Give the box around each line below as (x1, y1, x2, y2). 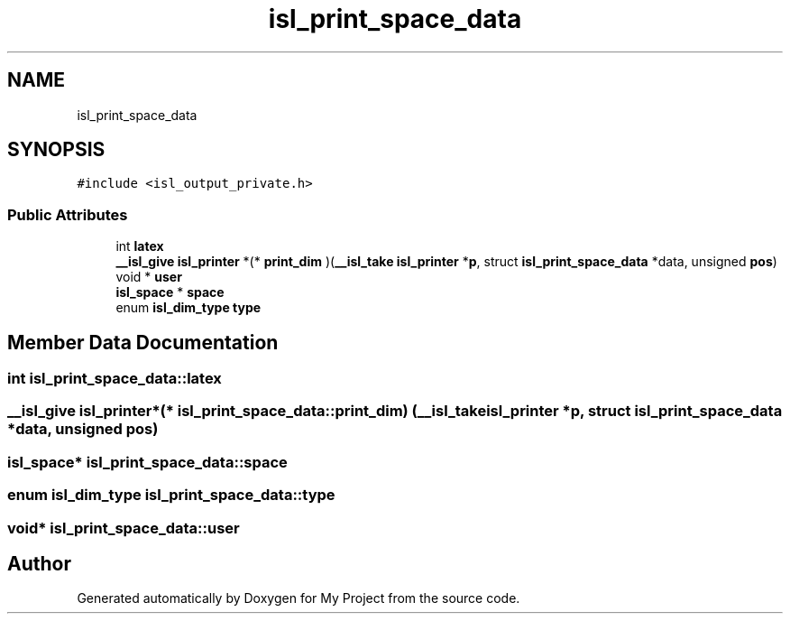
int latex (115, 238, 164, 255)
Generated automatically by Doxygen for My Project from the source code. (77, 590, 520, 607)
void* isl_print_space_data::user (7, 518, 240, 537)
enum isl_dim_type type (115, 300, 262, 316)
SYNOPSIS (7, 138, 106, 162)
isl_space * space (115, 284, 225, 301)
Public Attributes (7, 205, 128, 224)
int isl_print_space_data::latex (7, 369, 222, 388)
